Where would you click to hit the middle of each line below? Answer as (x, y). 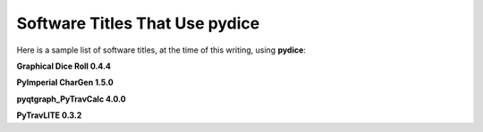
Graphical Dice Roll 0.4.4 (64, 66)
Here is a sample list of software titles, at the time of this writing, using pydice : (161, 50)
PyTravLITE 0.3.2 (49, 115)
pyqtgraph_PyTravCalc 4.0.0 (71, 99)
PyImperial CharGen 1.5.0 (65, 82)
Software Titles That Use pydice (138, 23)
